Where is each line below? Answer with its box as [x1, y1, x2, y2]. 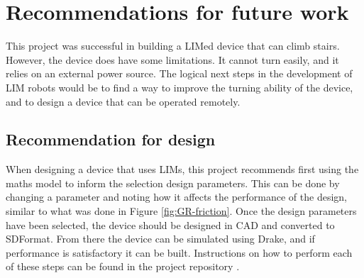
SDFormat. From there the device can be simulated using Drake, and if [6, 231, 315, 246]
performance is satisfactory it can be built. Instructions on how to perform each [6, 245, 353, 260]
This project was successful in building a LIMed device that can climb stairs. [6, 38, 340, 53]
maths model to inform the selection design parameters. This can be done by [6, 175, 340, 190]
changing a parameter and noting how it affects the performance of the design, [6, 189, 347, 204]
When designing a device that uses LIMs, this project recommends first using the [6, 162, 359, 177]
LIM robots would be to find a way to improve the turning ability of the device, [6, 79, 353, 94]
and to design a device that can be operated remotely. [6, 94, 241, 109]
